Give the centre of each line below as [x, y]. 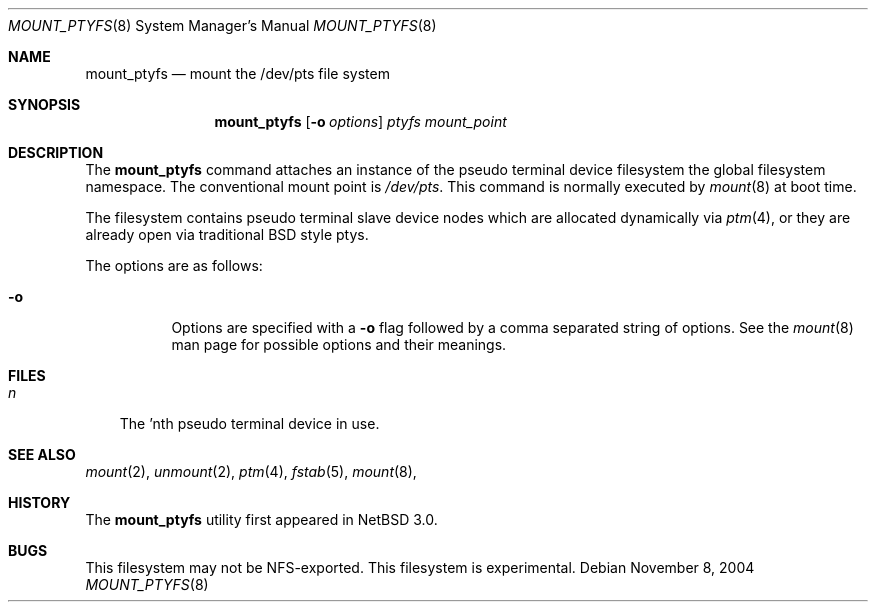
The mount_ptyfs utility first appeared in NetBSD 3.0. [261, 519]
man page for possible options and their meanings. [339, 344]
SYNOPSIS [44, 104]
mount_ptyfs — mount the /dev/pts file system [237, 73]
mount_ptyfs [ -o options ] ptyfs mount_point [360, 121]
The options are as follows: [174, 265]
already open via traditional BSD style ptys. [227, 234]
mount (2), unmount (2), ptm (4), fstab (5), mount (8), [251, 471]
